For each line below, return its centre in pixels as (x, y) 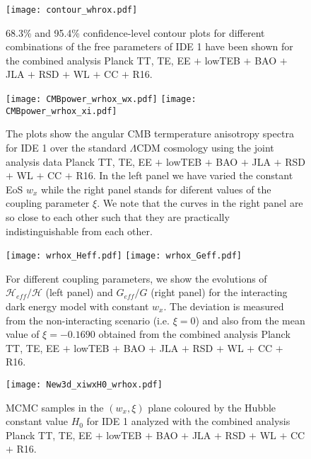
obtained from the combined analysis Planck (194, 334)
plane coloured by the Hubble (212, 407)
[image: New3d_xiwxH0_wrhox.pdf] (84, 384)
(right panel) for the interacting (219, 292)
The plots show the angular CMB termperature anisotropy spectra (150, 134)
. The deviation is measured (224, 306)
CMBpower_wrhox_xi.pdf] (61, 111)
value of (23, 334)
